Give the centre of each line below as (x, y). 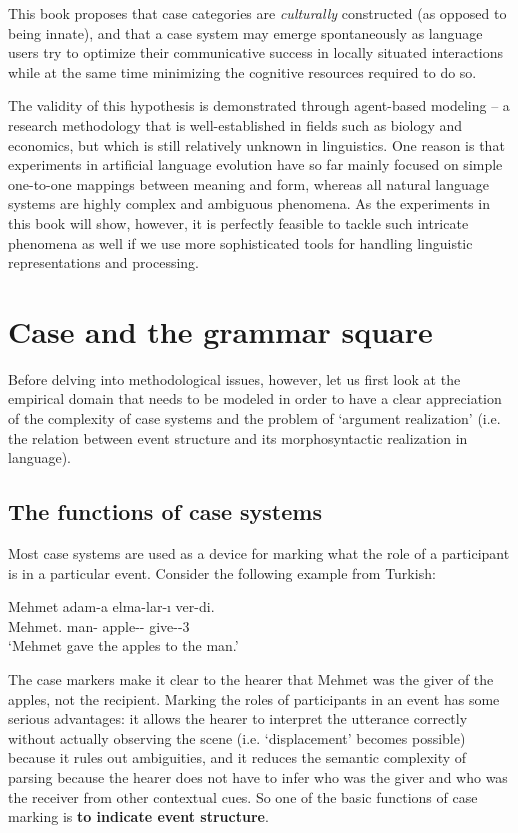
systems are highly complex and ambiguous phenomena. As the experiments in (249, 203)
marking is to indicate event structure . (138, 816)
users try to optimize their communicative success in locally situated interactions (255, 52)
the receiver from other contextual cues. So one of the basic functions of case (243, 796)
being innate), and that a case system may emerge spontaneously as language (245, 32)
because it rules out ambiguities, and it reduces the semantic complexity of (237, 757)
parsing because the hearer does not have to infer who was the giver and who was (258, 776)
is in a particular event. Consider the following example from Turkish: (222, 572)
